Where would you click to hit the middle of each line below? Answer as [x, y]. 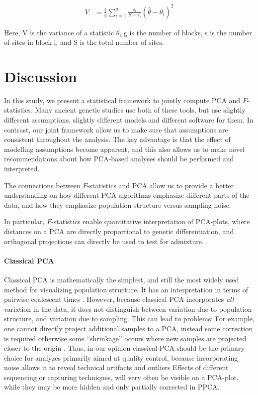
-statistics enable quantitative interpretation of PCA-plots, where [151, 221]
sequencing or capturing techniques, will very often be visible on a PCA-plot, [121, 377]
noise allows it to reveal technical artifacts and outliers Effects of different [116, 367]
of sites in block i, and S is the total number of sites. [84, 42]
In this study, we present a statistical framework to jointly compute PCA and [122, 100]
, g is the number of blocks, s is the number [186, 32]
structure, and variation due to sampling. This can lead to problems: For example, [129, 319]
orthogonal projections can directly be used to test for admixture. [104, 241]
